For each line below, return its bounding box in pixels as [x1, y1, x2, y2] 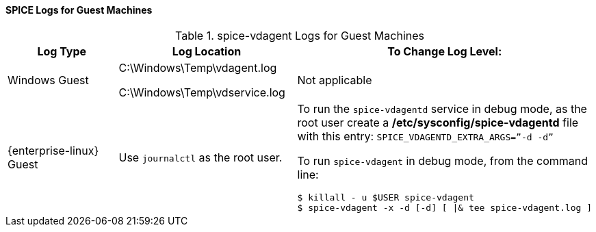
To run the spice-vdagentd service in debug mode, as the [297, 101, 587, 116]
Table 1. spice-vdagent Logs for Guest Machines [174, 28, 424, 42]
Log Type [37, 44, 87, 58]
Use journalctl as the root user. [118, 150, 283, 164]
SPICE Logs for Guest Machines [5, 4, 153, 16]
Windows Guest [8, 73, 89, 87]
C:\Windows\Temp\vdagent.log [118, 60, 277, 75]
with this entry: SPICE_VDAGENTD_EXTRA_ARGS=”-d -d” [297, 129, 554, 143]
